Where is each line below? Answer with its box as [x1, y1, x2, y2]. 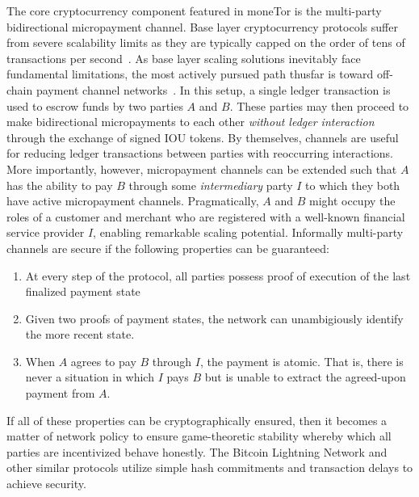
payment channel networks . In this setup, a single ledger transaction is [36, 81, 391, 98]
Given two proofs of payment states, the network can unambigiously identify [25, 310, 404, 326]
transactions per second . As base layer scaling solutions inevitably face [6, 49, 361, 66]
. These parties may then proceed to [229, 97, 409, 114]
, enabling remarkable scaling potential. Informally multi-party [93, 224, 404, 241]
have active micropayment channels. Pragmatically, [6, 192, 259, 209]
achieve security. [6, 475, 86, 492]
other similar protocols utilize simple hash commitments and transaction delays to [6, 459, 413, 476]
